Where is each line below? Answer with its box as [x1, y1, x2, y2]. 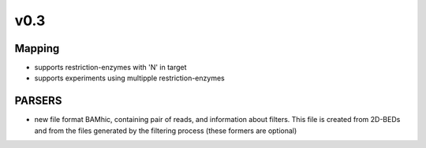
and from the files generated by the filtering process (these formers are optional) [34, 126, 297, 135]
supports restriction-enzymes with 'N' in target [34, 63, 187, 72]
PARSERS [14, 94, 62, 108]
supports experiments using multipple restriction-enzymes [34, 73, 225, 83]
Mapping [14, 42, 60, 55]
